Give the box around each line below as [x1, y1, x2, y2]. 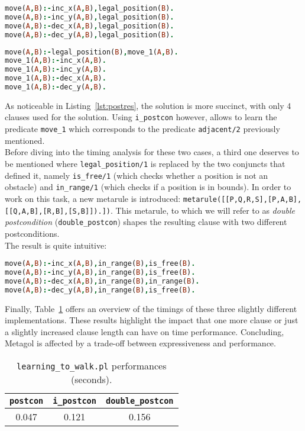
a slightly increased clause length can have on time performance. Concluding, [5, 325, 284, 337]
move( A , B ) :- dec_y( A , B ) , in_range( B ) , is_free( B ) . [5, 285, 196, 294]
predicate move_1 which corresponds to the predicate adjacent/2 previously [5, 123, 280, 135]
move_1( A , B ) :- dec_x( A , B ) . [5, 74, 106, 83]
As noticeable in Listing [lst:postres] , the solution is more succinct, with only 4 [5, 99, 291, 111]
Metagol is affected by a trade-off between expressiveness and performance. [5, 337, 276, 349]
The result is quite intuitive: [5, 239, 107, 251]
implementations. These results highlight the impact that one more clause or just [5, 314, 298, 326]
